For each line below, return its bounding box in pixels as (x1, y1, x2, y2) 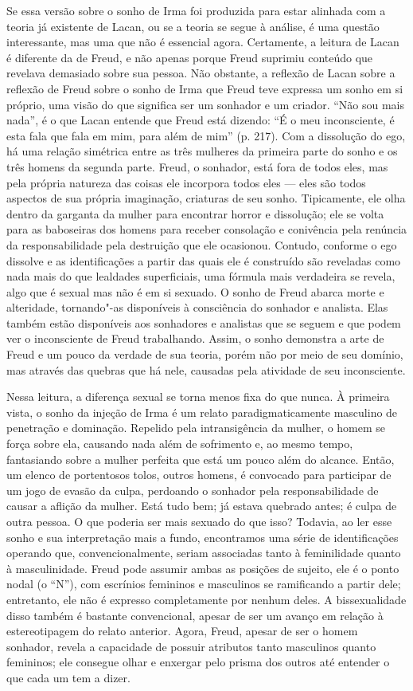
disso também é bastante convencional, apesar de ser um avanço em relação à (6, 607, 384, 623)
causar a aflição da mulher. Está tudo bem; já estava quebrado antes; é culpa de (6, 497, 397, 514)
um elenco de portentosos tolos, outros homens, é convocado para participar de (6, 466, 392, 483)
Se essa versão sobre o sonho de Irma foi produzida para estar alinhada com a (6, 2, 386, 18)
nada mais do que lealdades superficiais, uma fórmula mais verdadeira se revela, (6, 268, 395, 285)
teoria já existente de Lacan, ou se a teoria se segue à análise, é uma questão (6, 18, 380, 34)
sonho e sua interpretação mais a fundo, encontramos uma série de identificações (6, 528, 399, 545)
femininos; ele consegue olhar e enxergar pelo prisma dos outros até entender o (6, 654, 390, 670)
